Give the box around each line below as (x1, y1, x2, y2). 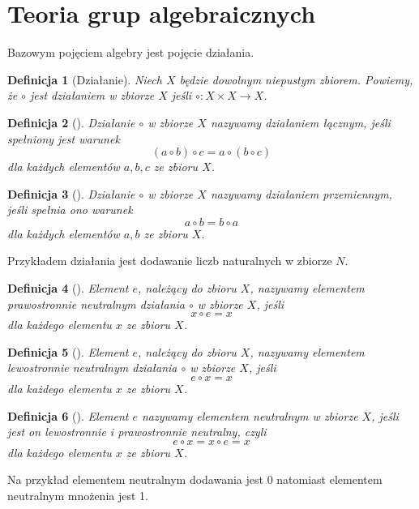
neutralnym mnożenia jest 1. (7, 487, 148, 503)
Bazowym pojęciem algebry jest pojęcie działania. (7, 44, 254, 61)
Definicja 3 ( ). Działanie (7, 185, 135, 202)
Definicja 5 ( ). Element (7, 343, 129, 360)
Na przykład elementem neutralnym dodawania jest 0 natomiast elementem (7, 471, 383, 488)
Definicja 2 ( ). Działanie (7, 113, 135, 130)
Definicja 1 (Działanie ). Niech (7, 71, 162, 88)
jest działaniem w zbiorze (29, 87, 155, 104)
